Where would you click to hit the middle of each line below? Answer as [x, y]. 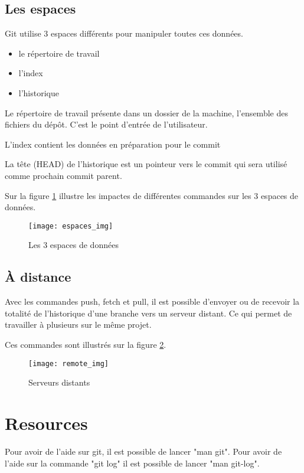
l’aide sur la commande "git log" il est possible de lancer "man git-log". [132, 463]
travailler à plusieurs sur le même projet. [78, 324]
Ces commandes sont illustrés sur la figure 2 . [86, 344]
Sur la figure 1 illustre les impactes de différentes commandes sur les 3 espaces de [152, 195]
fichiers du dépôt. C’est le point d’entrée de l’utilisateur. [106, 124]
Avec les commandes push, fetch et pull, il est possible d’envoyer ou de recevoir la [152, 301]
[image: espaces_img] [71, 226]
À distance [38, 277]
